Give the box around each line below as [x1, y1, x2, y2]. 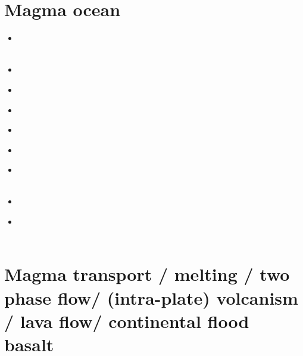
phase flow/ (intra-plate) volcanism [4, 285, 298, 309]
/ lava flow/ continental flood [4, 308, 249, 333]
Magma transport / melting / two [4, 262, 290, 286]
